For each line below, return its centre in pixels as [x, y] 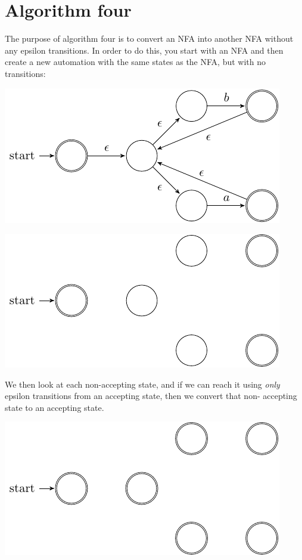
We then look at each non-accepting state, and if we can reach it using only [142, 384]
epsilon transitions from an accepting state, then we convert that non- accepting [151, 396]
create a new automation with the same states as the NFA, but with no [135, 62]
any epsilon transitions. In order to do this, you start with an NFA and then [144, 50]
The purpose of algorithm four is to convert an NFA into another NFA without [149, 38]
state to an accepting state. [55, 407]
